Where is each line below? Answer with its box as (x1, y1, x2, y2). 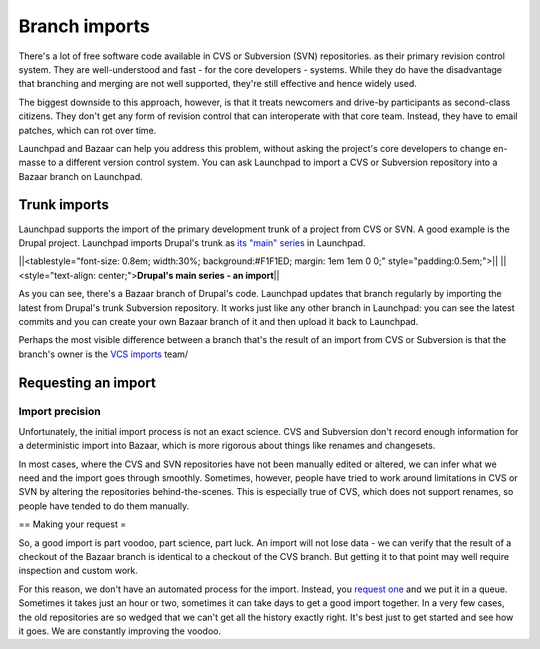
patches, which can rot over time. (18, 124, 157, 136)
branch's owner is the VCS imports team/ (18, 348, 189, 360)
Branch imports (18, 15, 150, 37)
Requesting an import (18, 374, 157, 391)
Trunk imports (18, 196, 109, 214)
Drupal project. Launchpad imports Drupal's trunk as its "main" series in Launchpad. (18, 236, 366, 249)
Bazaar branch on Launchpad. (18, 170, 144, 182)
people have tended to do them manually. (18, 500, 190, 512)
